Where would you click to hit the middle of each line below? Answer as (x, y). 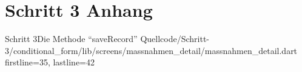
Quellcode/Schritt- (175, 39)
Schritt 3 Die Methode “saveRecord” (71, 39)
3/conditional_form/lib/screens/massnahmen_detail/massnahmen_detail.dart (151, 50)
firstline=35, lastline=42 (50, 62)
